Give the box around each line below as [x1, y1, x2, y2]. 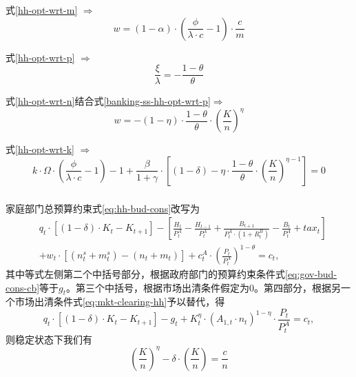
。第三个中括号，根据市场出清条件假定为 [66, 280, 250, 294]
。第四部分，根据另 [254, 280, 342, 294]
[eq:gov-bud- [285, 267, 337, 281]
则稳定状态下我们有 [6, 332, 92, 346]
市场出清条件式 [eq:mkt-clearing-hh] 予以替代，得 [14, 294, 225, 309]
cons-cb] [6, 280, 40, 294]
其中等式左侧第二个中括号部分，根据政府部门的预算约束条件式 [6, 267, 285, 281]
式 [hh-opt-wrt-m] [6, 3, 78, 17]
